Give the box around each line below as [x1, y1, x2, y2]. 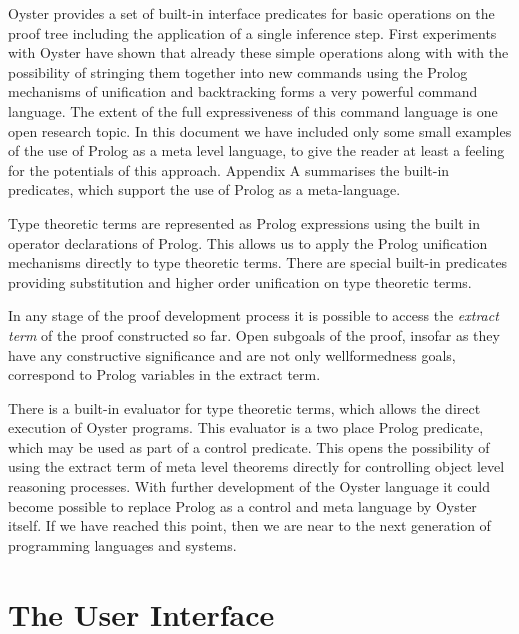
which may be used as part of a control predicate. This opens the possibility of [8, 436, 490, 457]
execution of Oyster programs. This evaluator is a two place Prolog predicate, [8, 417, 484, 438]
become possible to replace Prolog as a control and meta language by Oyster [8, 495, 477, 516]
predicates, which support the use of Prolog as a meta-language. [8, 179, 401, 200]
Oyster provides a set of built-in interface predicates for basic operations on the [8, 3, 495, 23]
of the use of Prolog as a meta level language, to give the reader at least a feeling [8, 140, 505, 161]
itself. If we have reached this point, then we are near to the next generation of [8, 515, 491, 536]
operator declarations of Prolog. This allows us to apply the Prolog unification [8, 232, 488, 253]
